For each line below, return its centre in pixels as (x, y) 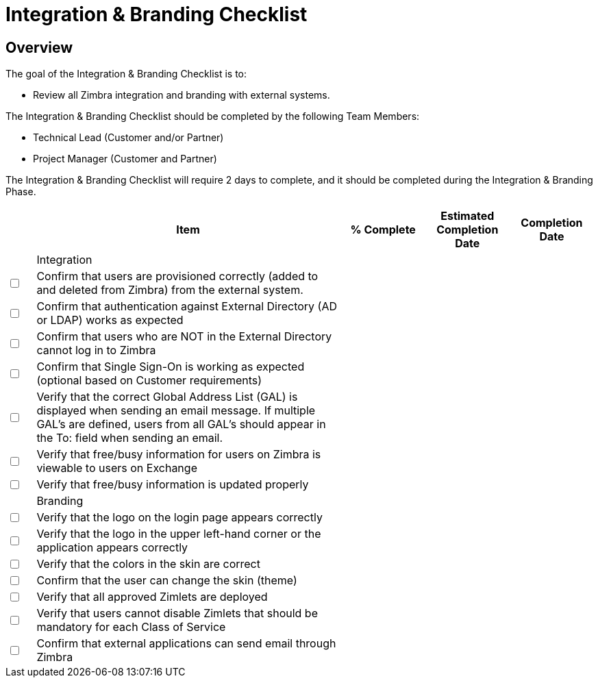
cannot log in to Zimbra (96, 350)
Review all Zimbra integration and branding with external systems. (182, 95)
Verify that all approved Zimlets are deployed (152, 597)
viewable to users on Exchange (117, 468)
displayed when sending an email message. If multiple (176, 411)
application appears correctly (112, 548)
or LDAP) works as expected (110, 320)
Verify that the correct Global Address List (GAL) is (167, 397)
